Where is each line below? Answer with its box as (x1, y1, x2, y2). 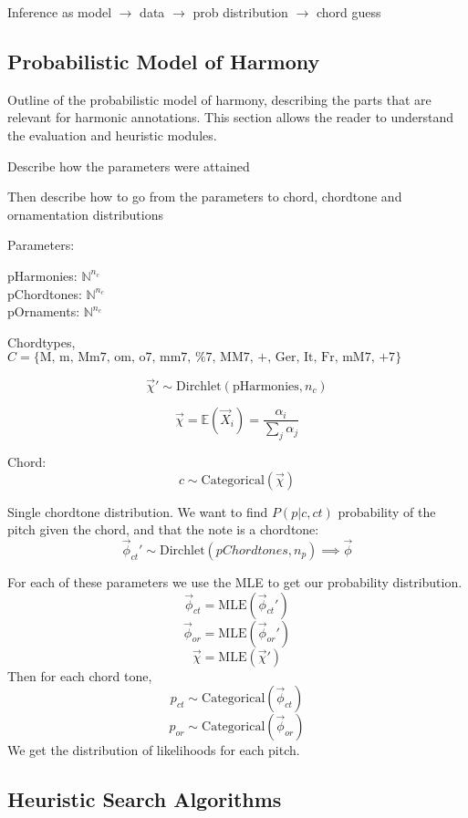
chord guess (316, 3, 381, 21)
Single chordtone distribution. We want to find (7, 502, 268, 521)
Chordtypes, (7, 332, 76, 351)
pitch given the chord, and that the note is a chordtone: (7, 520, 319, 539)
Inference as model (7, 3, 112, 21)
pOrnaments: (7, 302, 80, 321)
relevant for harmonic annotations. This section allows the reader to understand (7, 108, 454, 127)
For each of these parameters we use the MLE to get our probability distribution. (7, 572, 463, 591)
